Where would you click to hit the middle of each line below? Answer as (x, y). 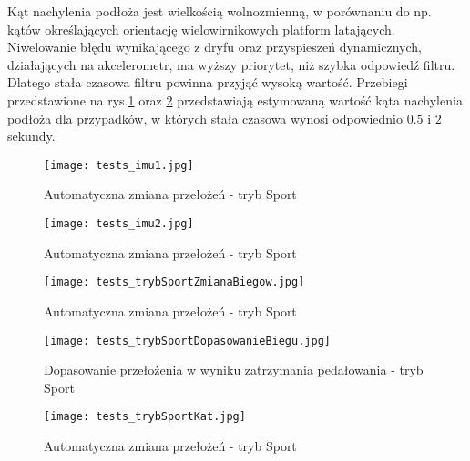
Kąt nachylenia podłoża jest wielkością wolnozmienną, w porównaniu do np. (220, 11)
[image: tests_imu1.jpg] (119, 165)
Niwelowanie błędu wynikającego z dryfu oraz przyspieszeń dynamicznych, (215, 47)
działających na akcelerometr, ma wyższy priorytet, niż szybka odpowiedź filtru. (231, 64)
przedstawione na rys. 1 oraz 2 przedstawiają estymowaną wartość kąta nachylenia (235, 100)
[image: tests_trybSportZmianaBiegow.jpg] (174, 282)
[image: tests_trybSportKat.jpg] (145, 417)
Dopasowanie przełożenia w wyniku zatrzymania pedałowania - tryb (234, 370)
